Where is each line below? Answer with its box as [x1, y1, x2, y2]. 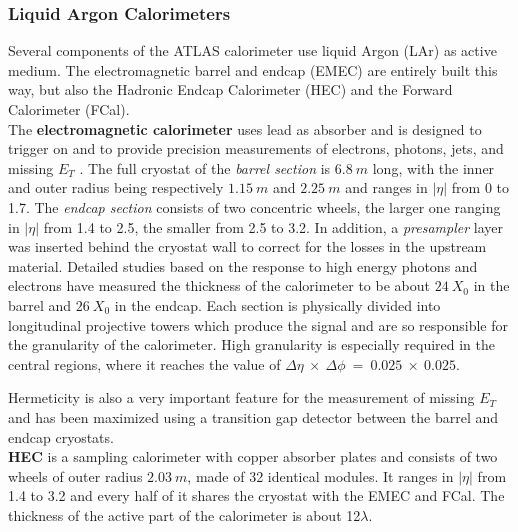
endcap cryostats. [8, 426, 114, 447]
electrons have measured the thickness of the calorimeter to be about [8, 275, 430, 296]
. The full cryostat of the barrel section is [79, 157, 331, 178]
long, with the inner [372, 157, 495, 178]
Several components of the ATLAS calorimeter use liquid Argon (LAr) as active [8, 40, 497, 61]
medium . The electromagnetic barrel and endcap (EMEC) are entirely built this [8, 59, 498, 80]
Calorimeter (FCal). [8, 99, 130, 119]
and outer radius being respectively [8, 177, 224, 198]
